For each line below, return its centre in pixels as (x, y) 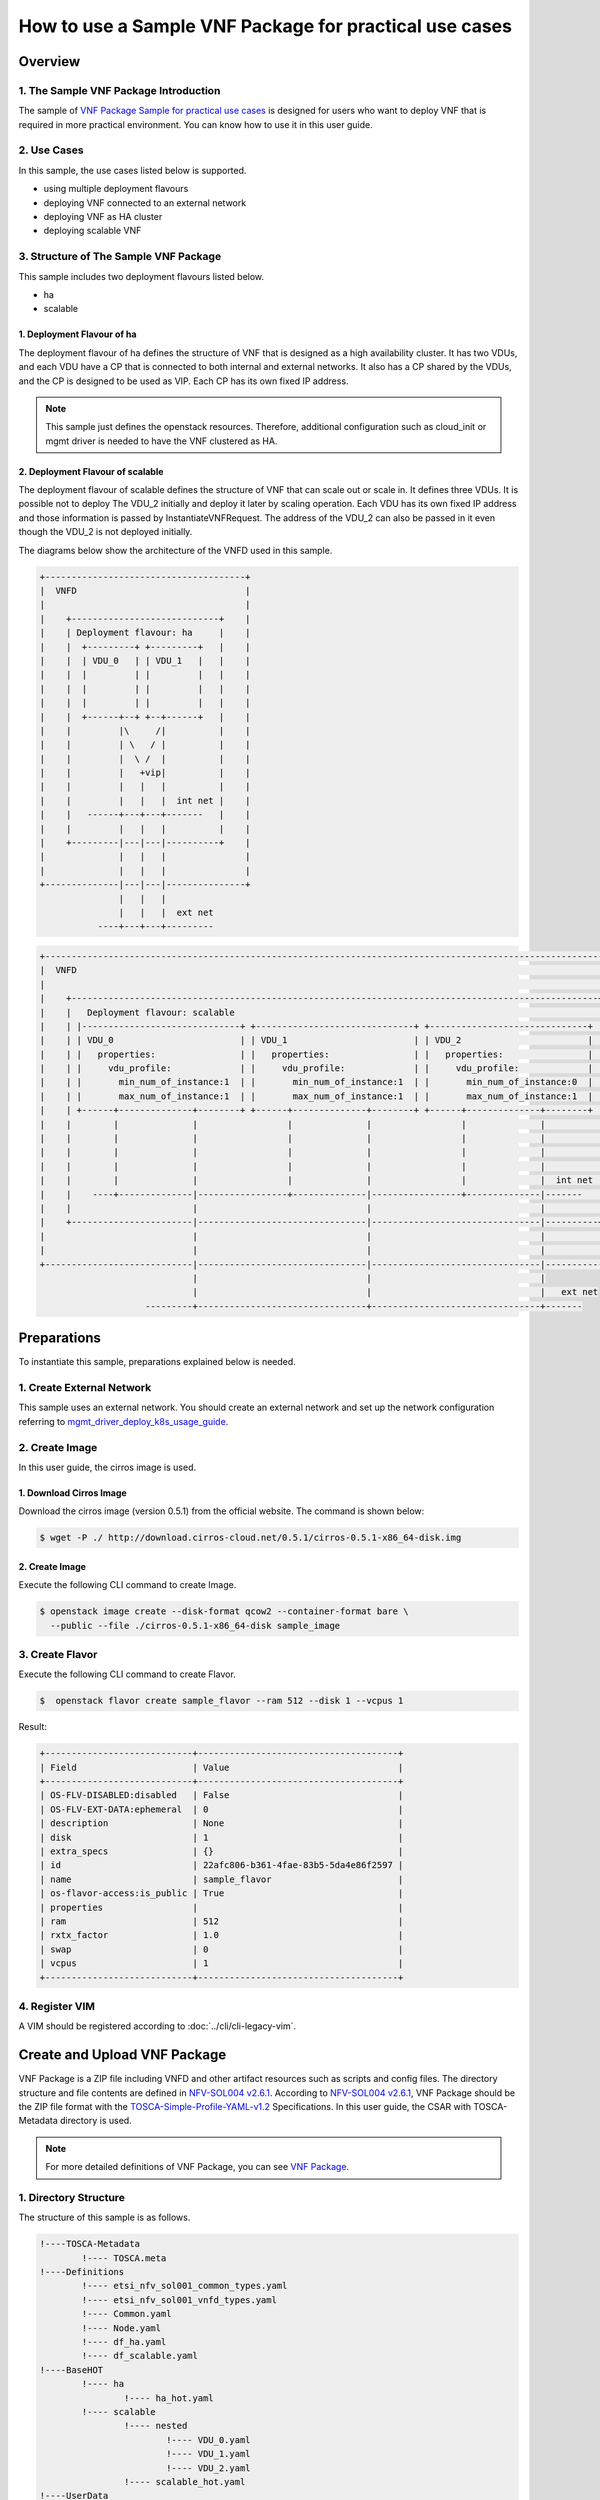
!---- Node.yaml (121, 2328)
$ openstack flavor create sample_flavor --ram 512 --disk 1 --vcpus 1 (221, 1701)
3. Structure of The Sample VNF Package (120, 257)
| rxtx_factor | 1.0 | (221, 1935)
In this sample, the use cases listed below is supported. (132, 170)
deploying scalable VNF (92, 231)
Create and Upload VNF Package (122, 2055)
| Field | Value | (221, 1767)
